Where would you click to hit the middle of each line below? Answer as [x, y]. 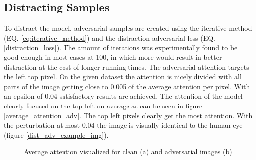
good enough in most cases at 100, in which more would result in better [113, 57]
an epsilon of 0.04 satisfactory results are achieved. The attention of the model [123, 96]
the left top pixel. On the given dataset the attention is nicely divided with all [123, 77]
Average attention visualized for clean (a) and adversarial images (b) [128, 151]
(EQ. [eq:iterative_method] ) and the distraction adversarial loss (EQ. [110, 37]
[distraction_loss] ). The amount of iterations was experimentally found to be [121, 47]
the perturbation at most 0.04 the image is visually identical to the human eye [123, 125]
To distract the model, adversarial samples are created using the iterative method [128, 28]
